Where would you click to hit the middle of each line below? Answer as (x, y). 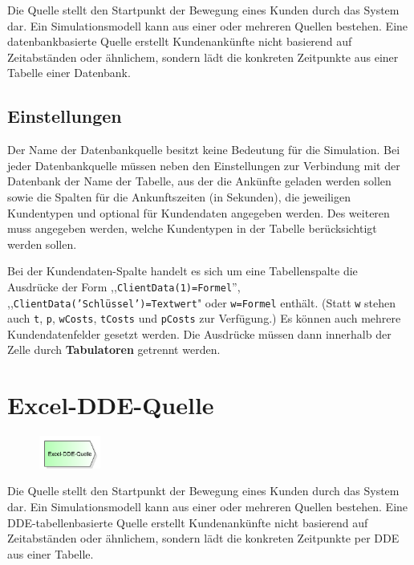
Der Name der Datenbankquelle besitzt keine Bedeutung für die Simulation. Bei (204, 150)
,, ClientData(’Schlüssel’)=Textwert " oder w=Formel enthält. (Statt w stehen (202, 302)
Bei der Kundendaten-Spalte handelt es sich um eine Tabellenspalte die (183, 271)
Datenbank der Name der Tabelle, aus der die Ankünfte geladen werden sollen (199, 181)
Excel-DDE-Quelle (111, 405)
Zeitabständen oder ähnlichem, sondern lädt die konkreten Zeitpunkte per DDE (203, 538)
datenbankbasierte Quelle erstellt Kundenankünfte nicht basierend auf (180, 41)
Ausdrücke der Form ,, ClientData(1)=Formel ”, (124, 286)
